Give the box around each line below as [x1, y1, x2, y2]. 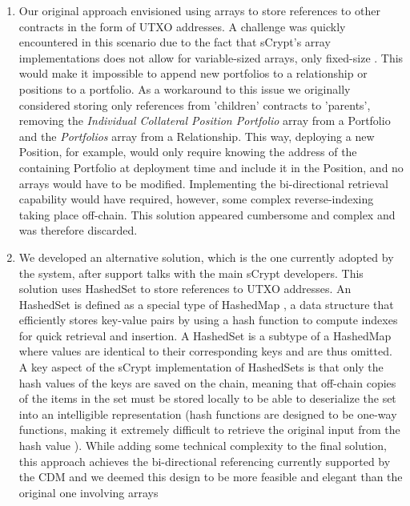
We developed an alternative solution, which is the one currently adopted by [18, 248, 394, 265]
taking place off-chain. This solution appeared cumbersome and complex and [18, 206, 396, 223]
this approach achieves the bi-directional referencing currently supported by [18, 452, 391, 469]
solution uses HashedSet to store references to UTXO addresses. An [18, 280, 352, 297]
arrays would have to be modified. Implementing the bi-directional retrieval [18, 175, 388, 191]
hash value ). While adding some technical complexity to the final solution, [18, 437, 387, 454]
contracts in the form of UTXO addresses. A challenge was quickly [18, 18, 346, 34]
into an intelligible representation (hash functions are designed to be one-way [18, 405, 397, 422]
